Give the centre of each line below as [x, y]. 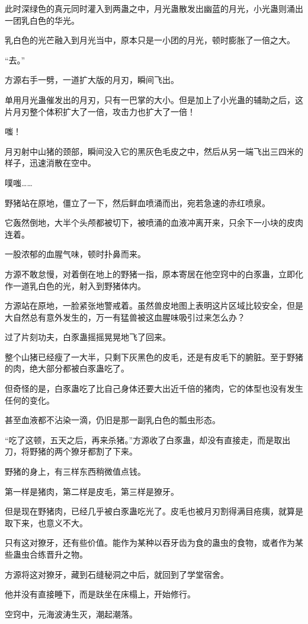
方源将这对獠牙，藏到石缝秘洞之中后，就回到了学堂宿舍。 [117, 574]
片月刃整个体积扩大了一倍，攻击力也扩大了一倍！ [100, 111]
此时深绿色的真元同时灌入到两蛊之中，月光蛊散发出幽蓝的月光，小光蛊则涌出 [154, 8]
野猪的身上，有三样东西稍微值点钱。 [75, 471]
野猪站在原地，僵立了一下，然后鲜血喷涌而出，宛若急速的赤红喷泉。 [137, 202]
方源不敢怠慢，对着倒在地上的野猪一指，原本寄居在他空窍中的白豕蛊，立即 [150, 273]
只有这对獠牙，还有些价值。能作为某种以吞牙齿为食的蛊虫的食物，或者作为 [150, 543]
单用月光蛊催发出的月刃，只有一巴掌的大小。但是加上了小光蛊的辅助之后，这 [154, 99]
